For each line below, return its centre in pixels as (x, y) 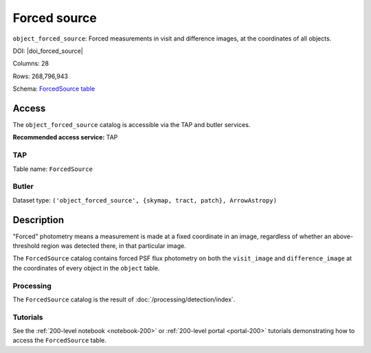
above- (343, 236)
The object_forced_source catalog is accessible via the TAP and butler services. (132, 125)
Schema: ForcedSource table (54, 89)
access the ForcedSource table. (59, 341)
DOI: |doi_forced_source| (48, 51)
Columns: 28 (31, 64)
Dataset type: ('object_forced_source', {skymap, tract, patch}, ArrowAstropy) (145, 200)
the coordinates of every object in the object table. (87, 268)
